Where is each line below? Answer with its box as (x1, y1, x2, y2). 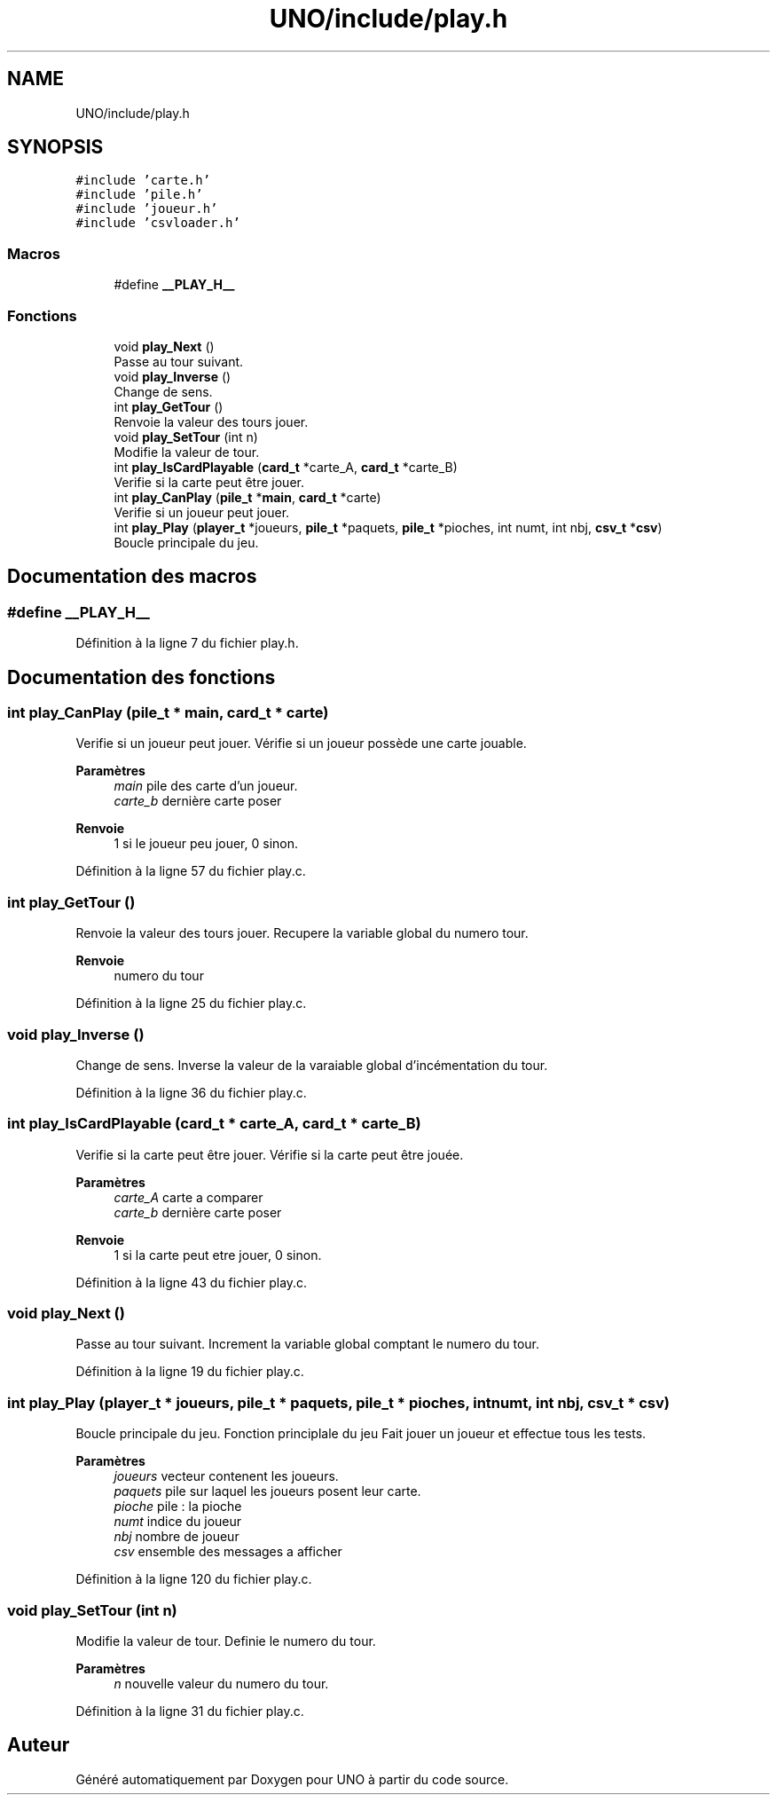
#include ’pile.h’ (75, 187, 203, 202)
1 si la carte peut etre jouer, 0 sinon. (114, 1247, 322, 1263)
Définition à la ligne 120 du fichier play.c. (75, 1571, 312, 1587)
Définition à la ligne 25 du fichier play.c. (75, 995, 307, 1011)
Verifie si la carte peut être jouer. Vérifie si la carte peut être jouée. (75, 1146, 464, 1162)
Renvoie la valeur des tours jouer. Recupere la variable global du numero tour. (75, 925, 529, 941)
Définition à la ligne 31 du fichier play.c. (75, 1703, 304, 1719)
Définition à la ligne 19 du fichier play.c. (75, 1364, 304, 1380)
